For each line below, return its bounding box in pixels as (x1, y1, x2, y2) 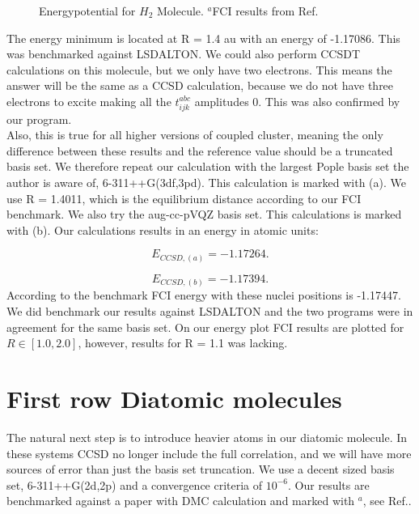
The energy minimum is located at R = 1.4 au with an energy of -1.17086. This (6, 29, 400, 46)
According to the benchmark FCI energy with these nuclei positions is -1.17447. (6, 287, 401, 304)
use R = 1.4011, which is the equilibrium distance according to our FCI (6, 189, 362, 206)
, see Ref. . (362, 492, 412, 509)
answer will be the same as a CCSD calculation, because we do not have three (6, 77, 394, 94)
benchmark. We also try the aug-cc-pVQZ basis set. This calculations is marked (6, 206, 402, 223)
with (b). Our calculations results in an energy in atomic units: (6, 221, 319, 238)
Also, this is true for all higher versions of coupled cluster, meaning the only (6, 126, 383, 143)
